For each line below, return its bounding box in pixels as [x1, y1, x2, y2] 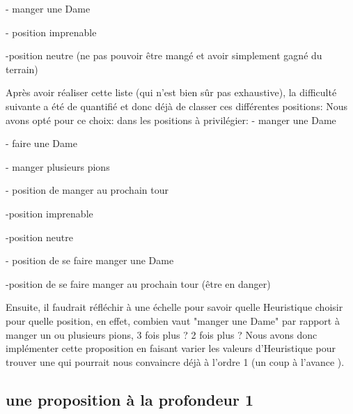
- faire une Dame [6, 136, 77, 151]
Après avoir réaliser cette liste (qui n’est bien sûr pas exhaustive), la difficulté [6, 85, 337, 100]
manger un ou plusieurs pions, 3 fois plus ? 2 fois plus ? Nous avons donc [6, 327, 317, 342]
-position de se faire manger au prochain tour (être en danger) [6, 276, 271, 291]
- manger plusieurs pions [6, 159, 110, 174]
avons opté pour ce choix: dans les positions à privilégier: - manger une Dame [6, 112, 336, 127]
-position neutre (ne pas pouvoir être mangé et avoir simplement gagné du [6, 48, 322, 63]
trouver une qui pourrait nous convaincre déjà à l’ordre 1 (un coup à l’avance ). [6, 354, 345, 369]
